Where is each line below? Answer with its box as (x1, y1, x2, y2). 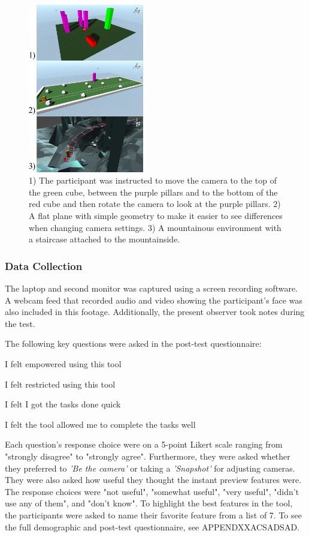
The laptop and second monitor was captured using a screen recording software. (5, 282, 298, 295)
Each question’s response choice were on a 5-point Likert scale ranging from (5, 438, 283, 451)
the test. (5, 317, 35, 329)
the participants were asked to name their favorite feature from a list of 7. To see (5, 508, 302, 521)
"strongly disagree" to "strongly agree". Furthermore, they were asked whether (5, 450, 290, 463)
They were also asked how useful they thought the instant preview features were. (5, 473, 302, 486)
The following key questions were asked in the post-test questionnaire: (5, 337, 262, 350)
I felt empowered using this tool (5, 358, 122, 370)
